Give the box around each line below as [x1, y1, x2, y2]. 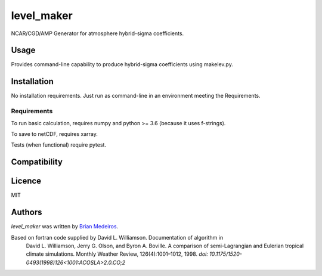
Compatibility [11, 157, 63, 167]
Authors [11, 207, 42, 218]
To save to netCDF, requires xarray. [11, 130, 98, 137]
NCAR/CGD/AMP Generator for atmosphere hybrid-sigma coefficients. [11, 30, 184, 37]
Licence [11, 176, 42, 186]
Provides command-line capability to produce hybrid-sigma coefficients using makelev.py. [11, 61, 234, 68]
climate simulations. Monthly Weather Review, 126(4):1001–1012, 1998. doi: [26, 250, 208, 258]
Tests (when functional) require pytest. [11, 141, 107, 148]
